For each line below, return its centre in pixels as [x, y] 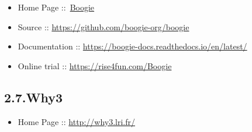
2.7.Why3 [34, 97]
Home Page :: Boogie [56, 7]
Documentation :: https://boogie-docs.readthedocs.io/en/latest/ [132, 46]
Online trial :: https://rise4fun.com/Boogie [95, 65]
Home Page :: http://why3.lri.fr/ [76, 121]
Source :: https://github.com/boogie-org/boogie [103, 26]
